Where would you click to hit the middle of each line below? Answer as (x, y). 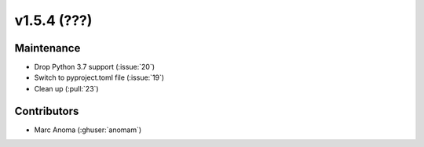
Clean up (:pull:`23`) (66, 88)
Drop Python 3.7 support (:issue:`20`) (95, 67)
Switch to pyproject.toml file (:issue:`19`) (99, 77)
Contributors (47, 111)
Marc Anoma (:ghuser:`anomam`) (88, 130)
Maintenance (48, 48)
